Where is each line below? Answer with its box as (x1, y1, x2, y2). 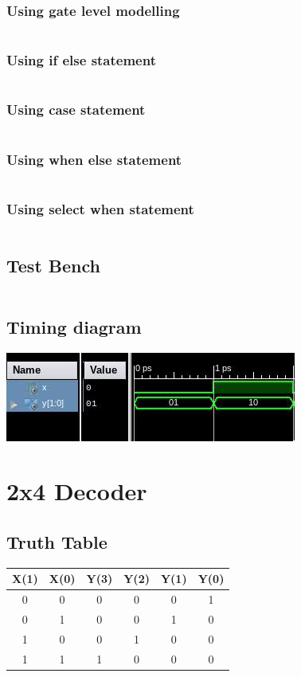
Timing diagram (6, 314, 142, 338)
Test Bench (6, 253, 100, 278)
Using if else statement (6, 50, 156, 70)
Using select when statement (6, 198, 194, 218)
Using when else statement (6, 149, 182, 169)
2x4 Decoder (6, 475, 147, 507)
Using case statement (6, 100, 146, 119)
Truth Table (6, 529, 107, 554)
